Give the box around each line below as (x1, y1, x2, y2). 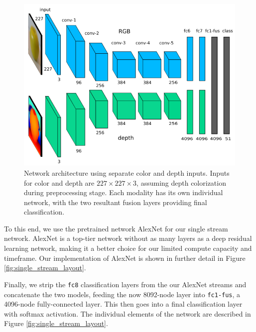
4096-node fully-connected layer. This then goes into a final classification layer (4, 299, 243, 309)
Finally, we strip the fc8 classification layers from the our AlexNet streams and (4, 279, 247, 289)
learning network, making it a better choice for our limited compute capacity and (4, 243, 252, 253)
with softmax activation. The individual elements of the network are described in (4, 308, 251, 319)
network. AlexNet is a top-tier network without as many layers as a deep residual (4, 233, 252, 243)
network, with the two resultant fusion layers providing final (24, 197, 207, 207)
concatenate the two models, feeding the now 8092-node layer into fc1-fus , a (4, 289, 241, 299)
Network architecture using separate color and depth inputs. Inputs (24, 167, 230, 178)
